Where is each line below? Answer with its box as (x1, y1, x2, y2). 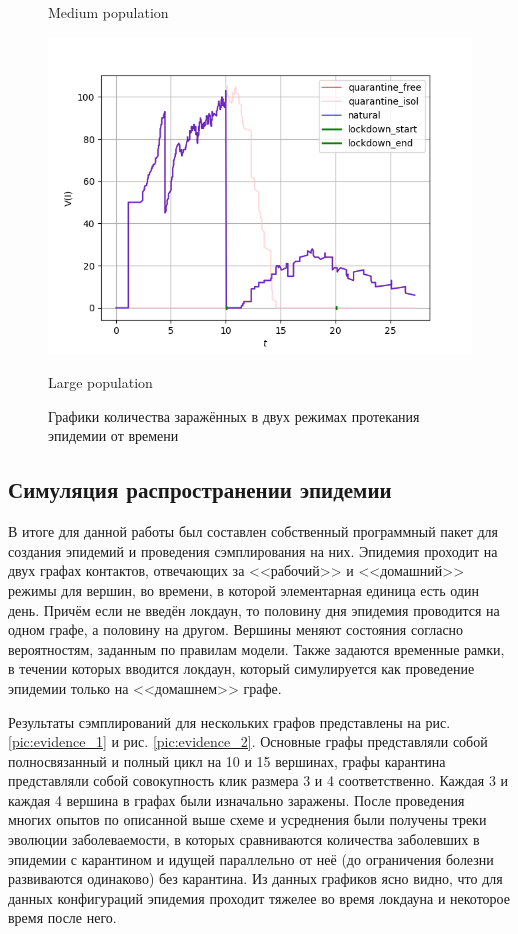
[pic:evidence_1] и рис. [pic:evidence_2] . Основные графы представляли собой (8, 731, 488, 752)
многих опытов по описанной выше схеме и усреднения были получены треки (8, 809, 487, 830)
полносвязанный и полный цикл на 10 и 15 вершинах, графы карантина (8, 750, 446, 771)
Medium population (48, 2, 169, 22)
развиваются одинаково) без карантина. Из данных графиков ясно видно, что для (8, 868, 503, 889)
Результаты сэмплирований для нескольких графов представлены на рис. (8, 711, 451, 732)
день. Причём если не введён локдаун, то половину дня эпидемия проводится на (8, 599, 500, 620)
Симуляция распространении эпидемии (8, 474, 392, 505)
